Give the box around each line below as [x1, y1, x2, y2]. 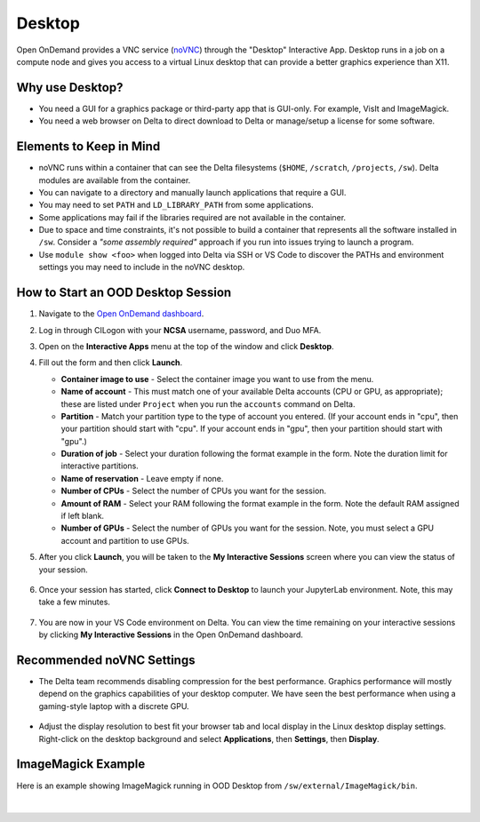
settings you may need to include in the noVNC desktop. [38, 262, 245, 273]
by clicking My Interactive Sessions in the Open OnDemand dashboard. [38, 629, 304, 640]
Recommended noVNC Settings [16, 652, 196, 667]
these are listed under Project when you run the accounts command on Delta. [60, 398, 356, 409]
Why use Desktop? [16, 80, 124, 95]
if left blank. [60, 511, 105, 522]
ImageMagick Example [16, 756, 146, 772]
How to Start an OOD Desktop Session [16, 285, 232, 300]
